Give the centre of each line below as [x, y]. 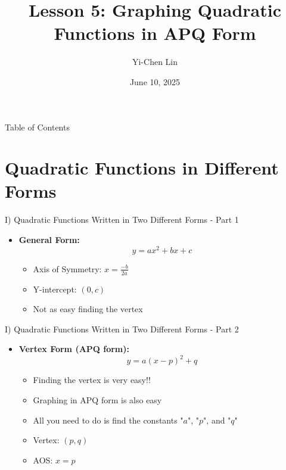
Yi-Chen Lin [155, 62]
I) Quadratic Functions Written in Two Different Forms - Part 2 [122, 329]
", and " [217, 420]
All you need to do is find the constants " [108, 420]
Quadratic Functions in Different [142, 168]
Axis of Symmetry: [67, 268]
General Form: [49, 239]
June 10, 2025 [155, 81]
